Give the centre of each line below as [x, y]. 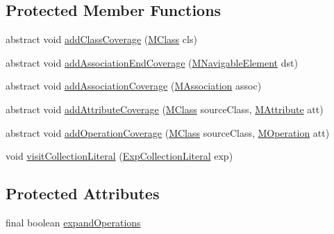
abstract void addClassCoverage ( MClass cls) [101, 39]
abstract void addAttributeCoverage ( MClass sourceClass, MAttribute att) [165, 109]
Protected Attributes [83, 193]
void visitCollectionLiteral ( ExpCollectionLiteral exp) [119, 156]
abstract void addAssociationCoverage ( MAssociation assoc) [134, 86]
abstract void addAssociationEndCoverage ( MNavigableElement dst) [152, 62]
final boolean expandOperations [73, 222]
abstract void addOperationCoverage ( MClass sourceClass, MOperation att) [168, 132]
